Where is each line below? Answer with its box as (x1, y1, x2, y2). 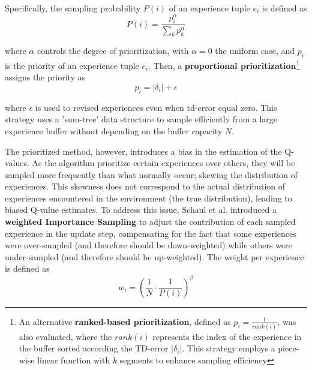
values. (5, 157, 29, 169)
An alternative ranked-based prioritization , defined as (19, 315, 231, 327)
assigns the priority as (5, 71, 86, 83)
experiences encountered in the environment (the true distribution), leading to (5, 191, 292, 204)
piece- (278, 342, 299, 354)
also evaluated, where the (19, 330, 112, 342)
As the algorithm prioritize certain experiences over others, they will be (32, 157, 295, 169)
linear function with (37, 354, 110, 366)
